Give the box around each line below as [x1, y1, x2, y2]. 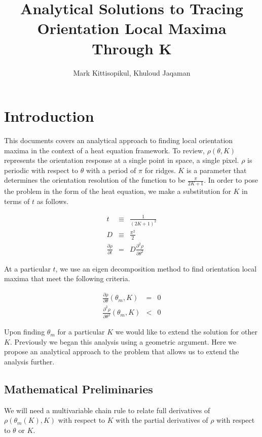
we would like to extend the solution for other [115, 326, 257, 337]
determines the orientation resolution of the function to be [4, 175, 185, 185]
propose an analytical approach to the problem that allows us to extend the [4, 346, 239, 357]
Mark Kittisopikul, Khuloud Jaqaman [73, 67, 191, 78]
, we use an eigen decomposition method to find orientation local [55, 263, 257, 274]
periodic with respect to [4, 164, 78, 175]
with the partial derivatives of [116, 415, 208, 425]
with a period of [86, 164, 136, 175]
